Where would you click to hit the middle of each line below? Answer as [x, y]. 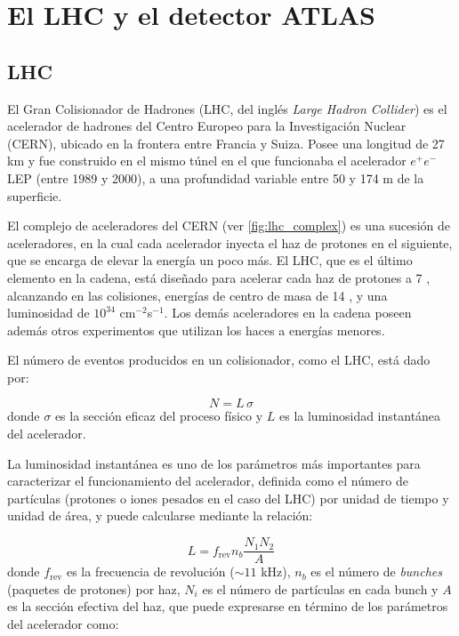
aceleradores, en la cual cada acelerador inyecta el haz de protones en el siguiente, [230, 242]
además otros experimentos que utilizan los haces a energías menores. [196, 330]
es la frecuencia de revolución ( [150, 572]
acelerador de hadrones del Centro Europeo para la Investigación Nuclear [207, 126]
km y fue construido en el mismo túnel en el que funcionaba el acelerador [207, 161]
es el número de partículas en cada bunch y [320, 588]
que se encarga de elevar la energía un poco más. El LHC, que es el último [210, 260]
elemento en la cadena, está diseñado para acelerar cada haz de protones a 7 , [219, 277]
